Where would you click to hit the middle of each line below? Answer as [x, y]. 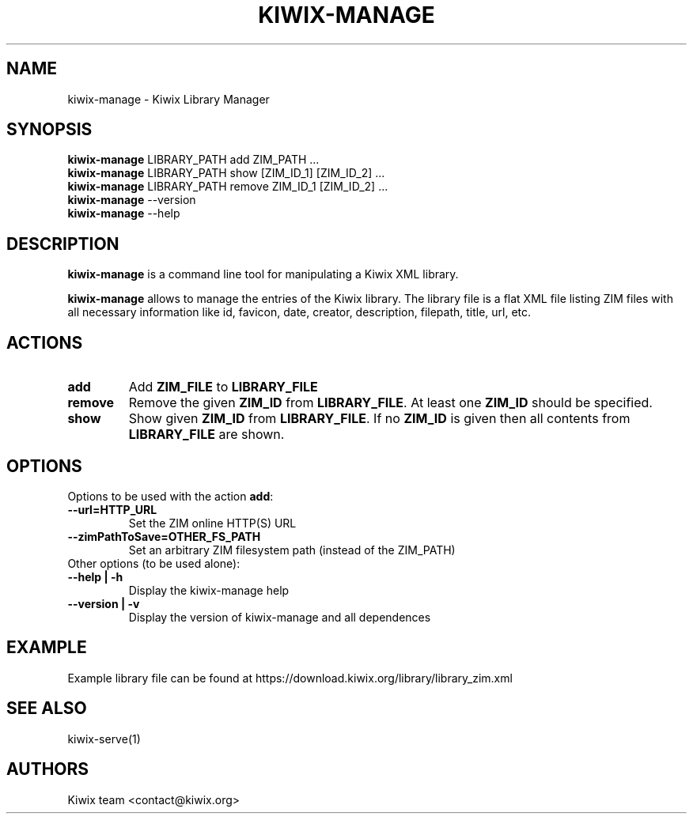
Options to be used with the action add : [170, 496]
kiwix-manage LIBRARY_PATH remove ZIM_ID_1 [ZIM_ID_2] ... [228, 187]
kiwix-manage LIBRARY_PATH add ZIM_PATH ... [193, 160]
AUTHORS [48, 769]
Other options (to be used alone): [154, 563]
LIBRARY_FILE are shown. [206, 435]
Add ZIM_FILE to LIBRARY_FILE [223, 387]
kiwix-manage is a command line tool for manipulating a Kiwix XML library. [263, 274]
